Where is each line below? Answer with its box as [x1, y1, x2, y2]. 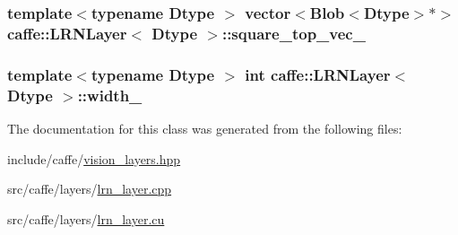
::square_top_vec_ [221, 22, 366, 44]
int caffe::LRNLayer [245, 63, 391, 85]
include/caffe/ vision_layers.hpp [7, 149, 181, 168]
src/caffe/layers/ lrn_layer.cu [7, 209, 165, 228]
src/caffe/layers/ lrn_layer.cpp [7, 179, 172, 198]
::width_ [77, 83, 143, 106]
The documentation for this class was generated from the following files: [7, 118, 402, 137]
